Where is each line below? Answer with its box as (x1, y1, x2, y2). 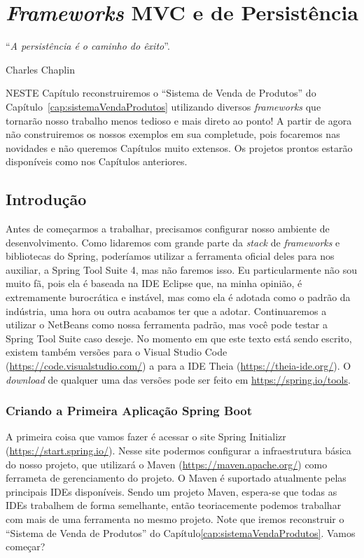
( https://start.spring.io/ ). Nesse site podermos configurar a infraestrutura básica (6, 443, 351, 458)
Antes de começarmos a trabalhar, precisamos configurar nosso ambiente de (6, 221, 330, 236)
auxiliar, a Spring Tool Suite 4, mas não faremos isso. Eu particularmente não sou (6, 262, 358, 277)
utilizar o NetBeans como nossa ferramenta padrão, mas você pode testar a (6, 317, 328, 332)
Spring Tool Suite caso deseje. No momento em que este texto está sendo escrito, (6, 330, 352, 345)
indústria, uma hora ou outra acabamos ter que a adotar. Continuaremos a (6, 303, 327, 318)
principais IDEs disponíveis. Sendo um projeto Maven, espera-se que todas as (6, 484, 337, 498)
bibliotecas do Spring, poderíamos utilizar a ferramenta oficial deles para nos (6, 249, 335, 263)
